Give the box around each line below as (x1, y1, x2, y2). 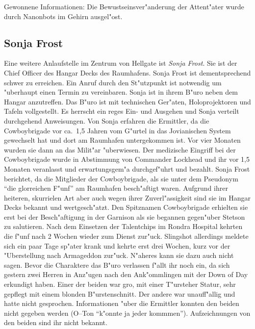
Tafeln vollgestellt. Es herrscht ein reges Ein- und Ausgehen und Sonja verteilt (4, 106, 239, 116)
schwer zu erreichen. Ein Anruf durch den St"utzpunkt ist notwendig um (4, 77, 222, 87)
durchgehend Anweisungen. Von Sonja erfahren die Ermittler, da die (4, 115, 209, 126)
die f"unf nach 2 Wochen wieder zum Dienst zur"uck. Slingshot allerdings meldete (4, 231, 249, 241)
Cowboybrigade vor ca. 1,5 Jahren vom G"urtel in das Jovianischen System (4, 125, 231, 135)
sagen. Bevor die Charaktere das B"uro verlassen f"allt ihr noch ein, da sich (4, 259, 230, 270)
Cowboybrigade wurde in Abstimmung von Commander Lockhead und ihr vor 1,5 (4, 154, 250, 164)
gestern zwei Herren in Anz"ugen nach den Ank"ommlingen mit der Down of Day (4, 269, 248, 279)
